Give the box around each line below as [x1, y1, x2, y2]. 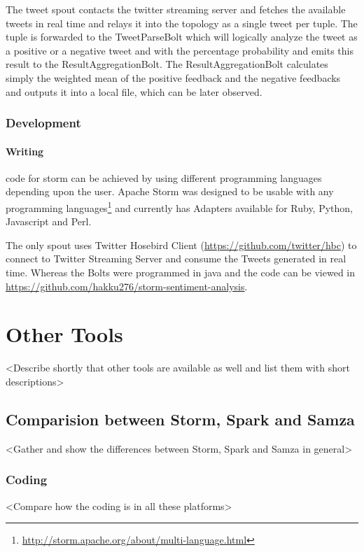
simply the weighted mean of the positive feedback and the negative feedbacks [6, 70, 341, 85]
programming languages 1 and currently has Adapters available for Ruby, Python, [6, 198, 353, 215]
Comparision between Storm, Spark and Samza [6, 408, 355, 430]
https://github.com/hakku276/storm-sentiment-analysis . [6, 278, 248, 293]
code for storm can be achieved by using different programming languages [6, 170, 322, 185]
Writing [6, 143, 44, 158]
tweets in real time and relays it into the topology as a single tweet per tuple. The [6, 15, 358, 30]
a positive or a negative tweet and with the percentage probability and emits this [6, 43, 353, 57]
